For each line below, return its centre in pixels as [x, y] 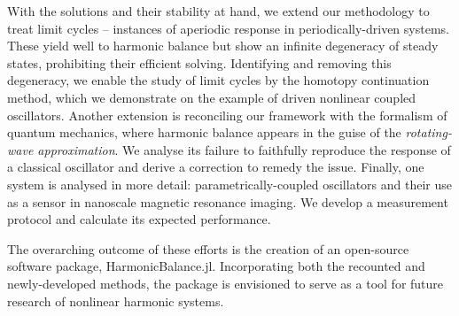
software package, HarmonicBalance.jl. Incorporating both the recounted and [216, 266]
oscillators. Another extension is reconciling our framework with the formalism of [227, 115]
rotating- [428, 132]
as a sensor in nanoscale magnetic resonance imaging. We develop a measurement [228, 201]
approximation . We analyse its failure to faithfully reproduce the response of [244, 149]
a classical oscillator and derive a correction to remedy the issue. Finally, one [216, 167]
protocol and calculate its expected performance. [139, 219]
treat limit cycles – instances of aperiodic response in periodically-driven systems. [228, 28]
